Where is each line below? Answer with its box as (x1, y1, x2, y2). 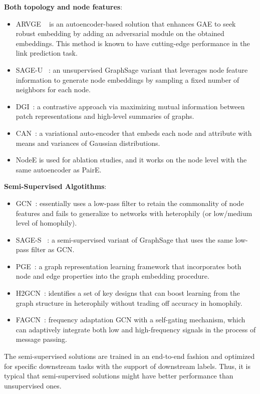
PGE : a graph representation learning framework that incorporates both (16, 261, 241, 271)
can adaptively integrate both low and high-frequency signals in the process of (16, 324, 256, 334)
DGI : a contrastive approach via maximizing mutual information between (16, 101, 245, 111)
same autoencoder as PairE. (16, 164, 102, 174)
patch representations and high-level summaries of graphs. (16, 111, 194, 121)
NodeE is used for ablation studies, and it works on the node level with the (16, 154, 247, 165)
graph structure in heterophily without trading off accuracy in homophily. (16, 297, 242, 308)
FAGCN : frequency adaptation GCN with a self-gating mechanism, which (16, 314, 245, 325)
